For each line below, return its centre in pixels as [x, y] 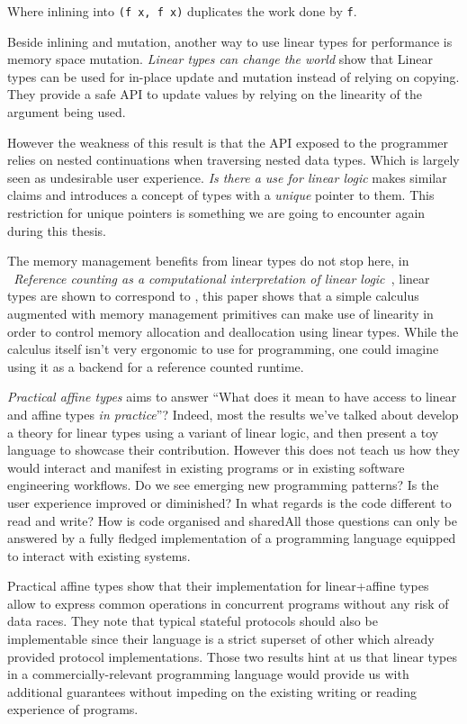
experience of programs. [73, 709]
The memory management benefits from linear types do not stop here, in [208, 261]
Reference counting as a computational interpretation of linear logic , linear [222, 278]
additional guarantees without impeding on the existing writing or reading [212, 691]
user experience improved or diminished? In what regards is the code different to [229, 502]
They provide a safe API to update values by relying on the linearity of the [215, 94]
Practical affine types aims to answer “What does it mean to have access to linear [232, 397]
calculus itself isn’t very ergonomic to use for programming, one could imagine [223, 349]
